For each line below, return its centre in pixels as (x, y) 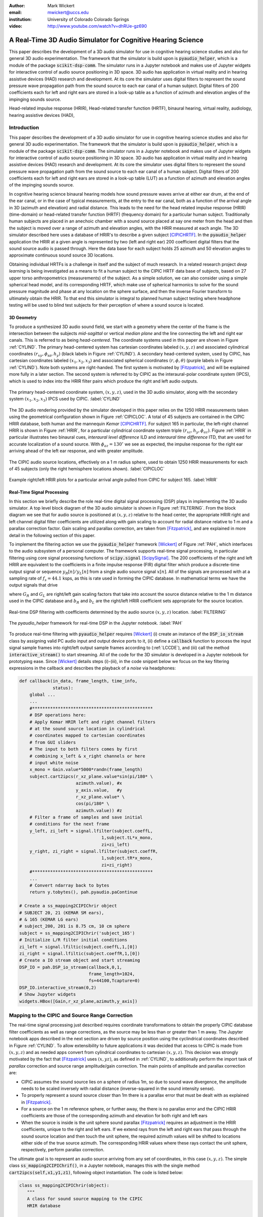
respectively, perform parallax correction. (63, 1150)
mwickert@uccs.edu (68, 13)
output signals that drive (33, 585)
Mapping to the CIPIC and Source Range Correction (71, 1015)
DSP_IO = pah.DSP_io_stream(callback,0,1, (71, 967)
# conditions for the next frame (69, 824)
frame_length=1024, (112, 974)
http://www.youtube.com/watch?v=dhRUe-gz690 (97, 26)
